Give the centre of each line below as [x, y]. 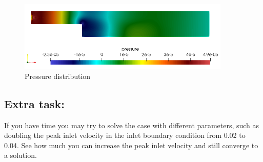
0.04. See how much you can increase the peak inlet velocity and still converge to [131, 145]
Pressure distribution [58, 76]
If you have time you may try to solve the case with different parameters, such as [132, 125]
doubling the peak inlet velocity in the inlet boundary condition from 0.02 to [125, 135]
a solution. [21, 155]
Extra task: [34, 103]
